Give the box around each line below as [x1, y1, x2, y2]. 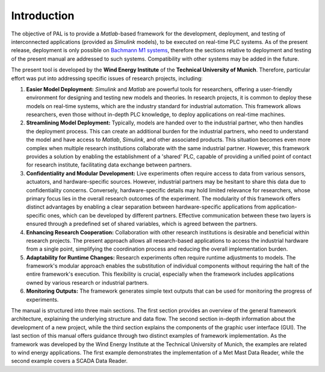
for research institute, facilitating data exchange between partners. [26, 161, 192, 168]
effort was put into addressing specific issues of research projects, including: [11, 75, 203, 82]
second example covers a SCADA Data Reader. [11, 358, 128, 365]
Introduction [11, 9, 75, 22]
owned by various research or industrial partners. [26, 279, 149, 286]
